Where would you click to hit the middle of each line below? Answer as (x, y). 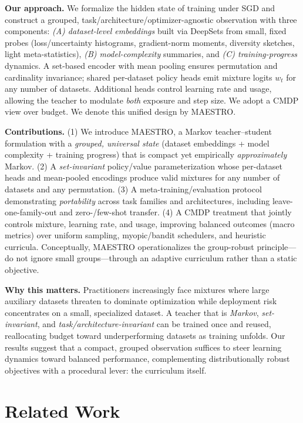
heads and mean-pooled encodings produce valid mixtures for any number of (142, 177)
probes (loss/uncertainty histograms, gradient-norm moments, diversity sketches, (150, 42)
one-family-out (31, 212)
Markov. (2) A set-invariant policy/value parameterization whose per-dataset (144, 166)
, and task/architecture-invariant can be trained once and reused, (154, 324)
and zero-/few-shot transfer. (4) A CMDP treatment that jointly (176, 212)
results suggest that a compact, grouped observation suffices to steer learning (143, 347)
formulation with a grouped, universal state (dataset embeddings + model (137, 143)
